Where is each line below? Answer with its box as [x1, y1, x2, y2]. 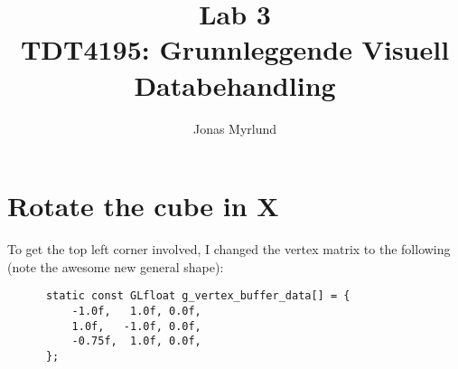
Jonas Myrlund [192, 118, 277, 137]
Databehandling [134, 66, 336, 103]
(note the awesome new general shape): [7, 257, 224, 276]
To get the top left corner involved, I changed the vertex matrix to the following [7, 240, 451, 259]
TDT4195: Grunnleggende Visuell [20, 31, 450, 68]
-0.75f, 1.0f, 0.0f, [71, 335, 201, 348]
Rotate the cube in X [7, 187, 279, 224]
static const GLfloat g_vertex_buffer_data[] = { [45, 289, 351, 303]
